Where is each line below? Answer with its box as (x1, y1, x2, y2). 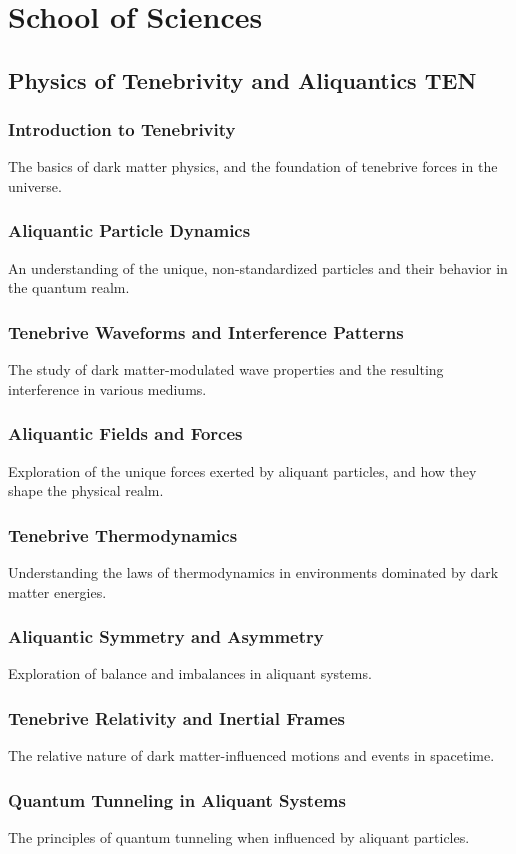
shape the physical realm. (8, 480, 164, 501)
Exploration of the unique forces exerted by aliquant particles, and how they (8, 460, 477, 481)
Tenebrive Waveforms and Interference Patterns (8, 319, 404, 344)
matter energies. (8, 581, 107, 602)
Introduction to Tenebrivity (8, 117, 236, 142)
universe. (8, 175, 62, 196)
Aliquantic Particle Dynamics (8, 218, 251, 243)
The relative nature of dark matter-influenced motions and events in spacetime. (8, 745, 495, 766)
